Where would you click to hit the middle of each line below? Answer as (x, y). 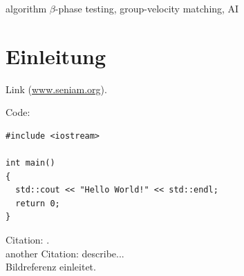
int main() (30, 163)
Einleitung (56, 56)
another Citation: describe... (65, 253)
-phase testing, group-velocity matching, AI (147, 8)
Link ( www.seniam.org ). (56, 89)
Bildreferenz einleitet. (51, 267)
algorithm (26, 8)
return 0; (38, 203)
